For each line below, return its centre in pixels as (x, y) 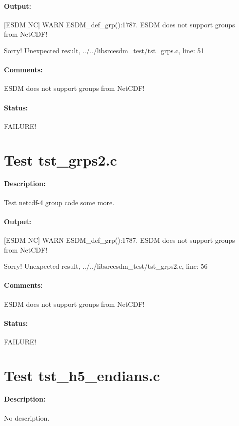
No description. (27, 417)
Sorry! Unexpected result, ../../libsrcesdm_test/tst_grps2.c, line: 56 (106, 266)
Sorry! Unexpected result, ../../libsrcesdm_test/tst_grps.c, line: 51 (104, 50)
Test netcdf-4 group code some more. (59, 202)
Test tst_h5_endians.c (82, 375)
